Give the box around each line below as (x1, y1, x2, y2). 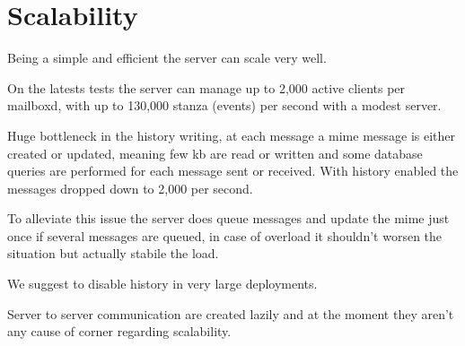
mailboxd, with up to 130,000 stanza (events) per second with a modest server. (7, 96, 442, 115)
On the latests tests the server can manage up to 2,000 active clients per (7, 78, 406, 97)
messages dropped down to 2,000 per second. (7, 178, 253, 197)
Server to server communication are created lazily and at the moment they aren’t (7, 304, 454, 323)
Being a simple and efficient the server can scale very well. (7, 48, 327, 67)
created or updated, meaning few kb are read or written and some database (7, 143, 423, 162)
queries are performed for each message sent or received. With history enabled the (7, 161, 459, 180)
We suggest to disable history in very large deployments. (7, 274, 318, 293)
